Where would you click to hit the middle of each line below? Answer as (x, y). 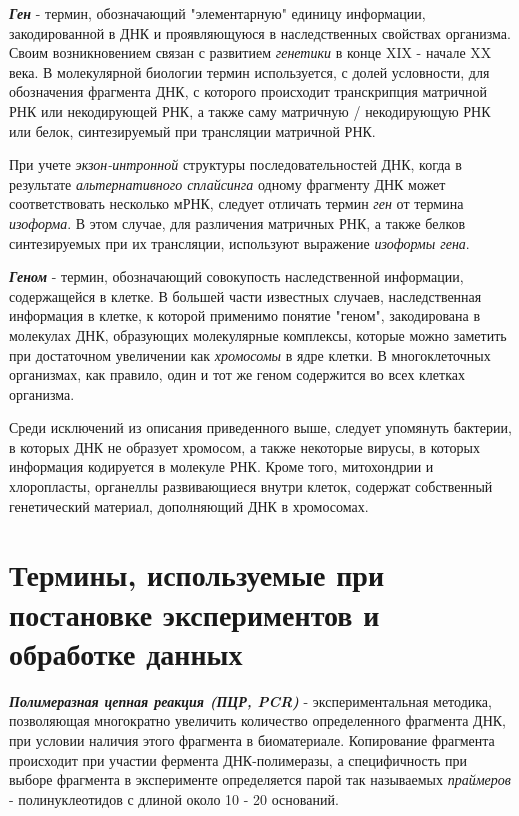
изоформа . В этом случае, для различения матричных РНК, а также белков (237, 222)
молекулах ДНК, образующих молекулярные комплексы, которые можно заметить (258, 334)
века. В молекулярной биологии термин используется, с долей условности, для (249, 71)
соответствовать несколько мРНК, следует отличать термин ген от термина (236, 203)
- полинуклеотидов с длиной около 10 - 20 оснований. (174, 798)
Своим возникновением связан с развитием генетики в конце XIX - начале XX (250, 52)
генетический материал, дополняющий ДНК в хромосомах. (189, 505)
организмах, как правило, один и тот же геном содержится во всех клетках (237, 374)
